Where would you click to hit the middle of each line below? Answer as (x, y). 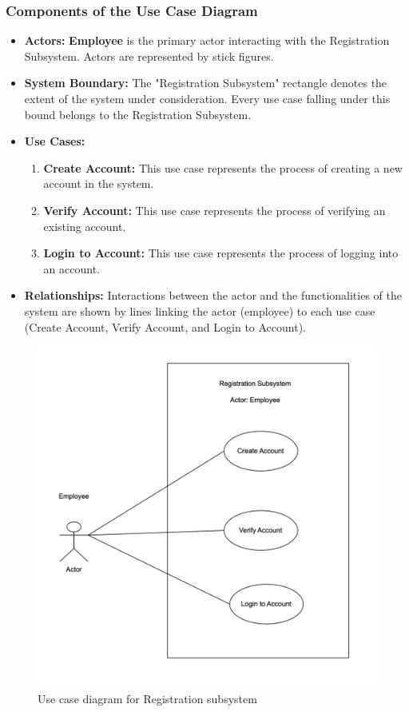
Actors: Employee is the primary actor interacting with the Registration (207, 40)
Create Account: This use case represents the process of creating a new (223, 167)
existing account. (85, 226)
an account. (71, 268)
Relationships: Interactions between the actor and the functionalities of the (213, 295)
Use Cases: (55, 141)
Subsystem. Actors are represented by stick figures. (149, 56)
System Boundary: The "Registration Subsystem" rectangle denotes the (206, 83)
